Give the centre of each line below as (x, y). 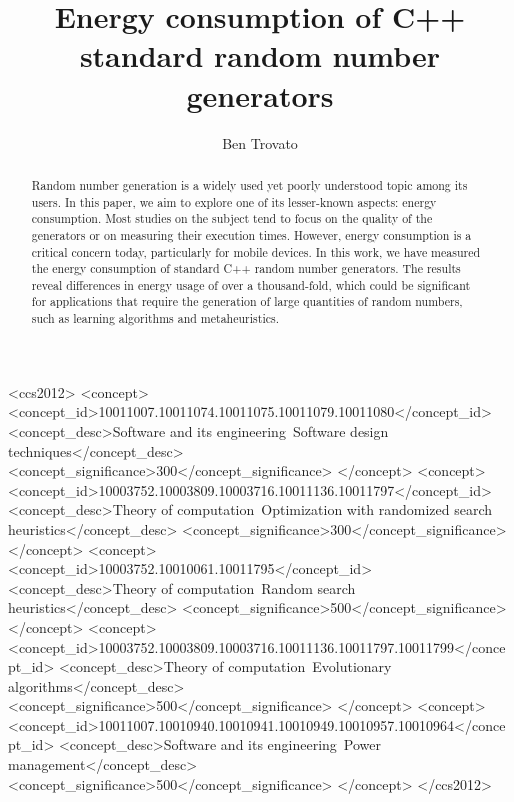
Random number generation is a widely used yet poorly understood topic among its (249, 184)
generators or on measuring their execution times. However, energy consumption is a (251, 234)
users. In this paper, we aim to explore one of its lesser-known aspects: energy (234, 201)
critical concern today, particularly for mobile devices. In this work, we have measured (256, 251)
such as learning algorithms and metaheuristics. (155, 318)
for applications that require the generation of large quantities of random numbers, (247, 301)
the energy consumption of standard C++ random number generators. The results (246, 268)
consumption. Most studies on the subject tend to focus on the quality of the (232, 218)
